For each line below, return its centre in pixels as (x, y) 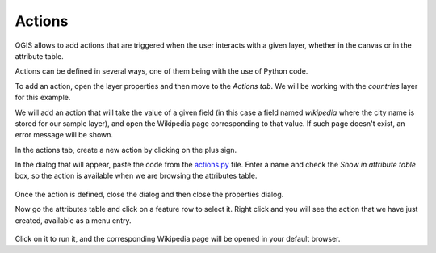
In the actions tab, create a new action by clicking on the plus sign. (126, 150)
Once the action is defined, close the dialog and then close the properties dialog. (149, 194)
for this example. (43, 98)
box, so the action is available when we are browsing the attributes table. (136, 176)
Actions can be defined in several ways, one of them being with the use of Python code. (161, 71)
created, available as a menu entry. (73, 220)
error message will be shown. (64, 135)
